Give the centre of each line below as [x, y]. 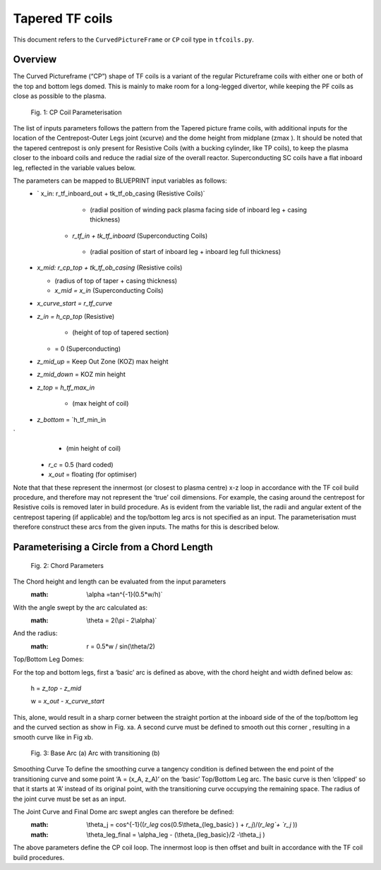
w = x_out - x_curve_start [68, 701]
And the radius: [35, 633]
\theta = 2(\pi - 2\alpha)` [122, 620]
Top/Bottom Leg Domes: [49, 659]
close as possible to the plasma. [60, 96]
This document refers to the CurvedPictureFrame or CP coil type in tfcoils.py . [133, 40]
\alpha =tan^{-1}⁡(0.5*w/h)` [125, 594]
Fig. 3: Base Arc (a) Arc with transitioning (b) [95, 753]
